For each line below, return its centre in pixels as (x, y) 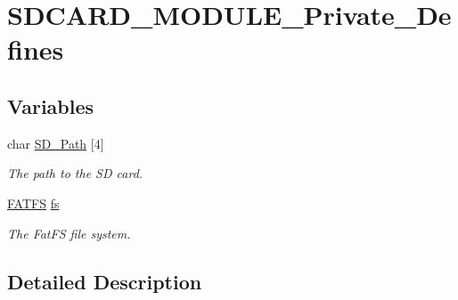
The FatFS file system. (69, 233)
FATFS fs (33, 203)
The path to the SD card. (75, 173)
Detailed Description (105, 281)
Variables (51, 105)
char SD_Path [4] (56, 143)
